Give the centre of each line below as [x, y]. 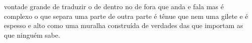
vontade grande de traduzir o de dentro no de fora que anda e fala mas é [114, 6]
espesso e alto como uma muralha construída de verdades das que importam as [124, 25]
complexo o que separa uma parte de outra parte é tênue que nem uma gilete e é [126, 16]
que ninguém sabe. [32, 35]
